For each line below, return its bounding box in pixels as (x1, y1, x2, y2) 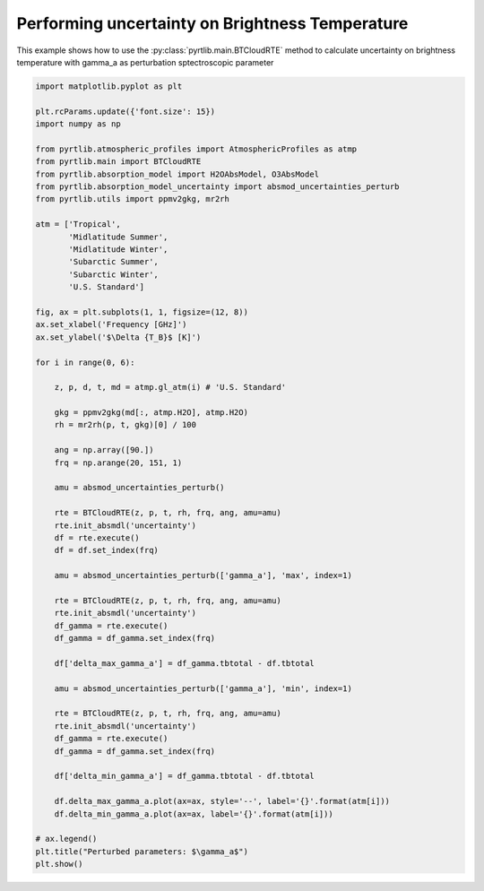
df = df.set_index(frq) (54, 545, 159, 556)
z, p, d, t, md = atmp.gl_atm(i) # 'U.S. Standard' (54, 382, 287, 393)
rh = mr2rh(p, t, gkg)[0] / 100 (54, 420, 197, 430)
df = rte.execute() (54, 532, 141, 542)
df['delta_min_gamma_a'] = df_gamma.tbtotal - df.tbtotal (54, 771, 315, 782)
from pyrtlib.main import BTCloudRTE (35, 157, 202, 167)
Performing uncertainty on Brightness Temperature (16, 13, 409, 33)
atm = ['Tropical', (35, 220, 121, 229)
